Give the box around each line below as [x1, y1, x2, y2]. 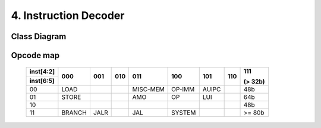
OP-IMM [171, 85, 195, 93]
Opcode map [11, 50, 59, 60]
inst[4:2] [29, 68, 55, 76]
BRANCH [61, 108, 87, 117]
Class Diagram [11, 31, 67, 41]
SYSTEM [171, 108, 196, 117]
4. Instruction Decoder [11, 9, 125, 22]
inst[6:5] [29, 76, 55, 85]
